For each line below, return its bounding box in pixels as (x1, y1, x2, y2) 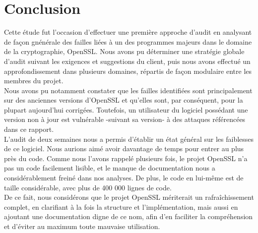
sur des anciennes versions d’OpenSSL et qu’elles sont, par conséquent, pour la (4, 95, 243, 105)
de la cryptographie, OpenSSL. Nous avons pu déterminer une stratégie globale (4, 46, 245, 57)
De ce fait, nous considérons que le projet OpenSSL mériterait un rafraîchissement (4, 192, 254, 202)
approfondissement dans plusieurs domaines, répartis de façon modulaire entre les (4, 65, 252, 76)
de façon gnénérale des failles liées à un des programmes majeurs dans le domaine (4, 36, 252, 47)
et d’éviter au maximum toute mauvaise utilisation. (4, 221, 160, 231)
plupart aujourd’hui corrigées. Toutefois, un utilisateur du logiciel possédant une (4, 104, 248, 115)
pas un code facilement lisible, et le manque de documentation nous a (4, 163, 215, 173)
